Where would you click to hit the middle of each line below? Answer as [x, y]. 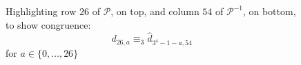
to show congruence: [48, 24]
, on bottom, [269, 11]
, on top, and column [155, 11]
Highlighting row [41, 11]
